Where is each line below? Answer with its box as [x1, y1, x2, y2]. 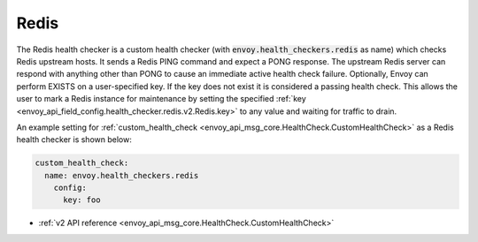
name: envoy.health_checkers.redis [44, 170, 199, 180]
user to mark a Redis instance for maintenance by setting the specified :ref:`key [16, 94, 307, 104]
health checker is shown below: [16, 134, 132, 145]
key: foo [63, 195, 101, 205]
